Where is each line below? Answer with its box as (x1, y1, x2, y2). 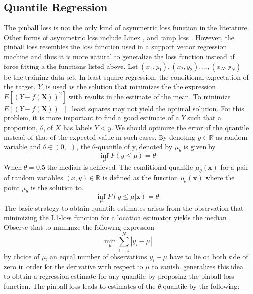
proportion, (4, 122, 38, 132)
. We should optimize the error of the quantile (111, 122, 249, 132)
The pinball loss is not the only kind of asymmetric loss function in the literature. (4, 23, 249, 33)
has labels (63, 122, 92, 132)
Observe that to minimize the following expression (4, 222, 155, 232)
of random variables (4, 172, 63, 182)
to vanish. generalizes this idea (152, 261, 243, 271)
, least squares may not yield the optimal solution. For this (68, 103, 244, 113)
